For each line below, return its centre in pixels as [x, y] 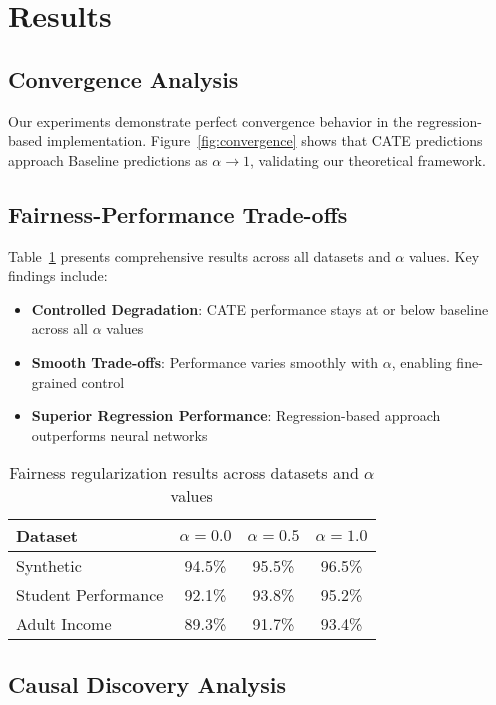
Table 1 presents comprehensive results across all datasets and [199, 255]
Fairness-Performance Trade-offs [178, 213]
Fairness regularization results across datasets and [184, 473]
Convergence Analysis [123, 78]
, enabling [421, 361]
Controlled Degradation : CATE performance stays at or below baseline [260, 308]
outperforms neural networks [119, 434]
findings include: [58, 275]
